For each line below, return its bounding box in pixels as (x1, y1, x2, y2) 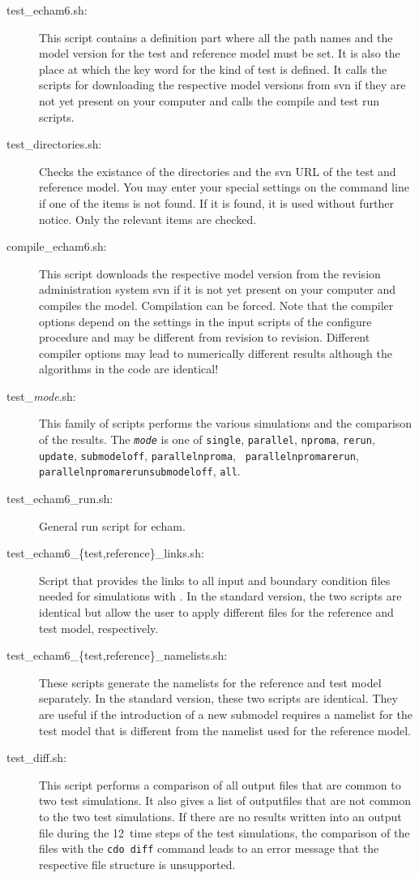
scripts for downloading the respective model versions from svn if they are (39, 76, 406, 93)
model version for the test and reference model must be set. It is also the (39, 45, 400, 62)
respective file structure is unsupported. (39, 855, 236, 872)
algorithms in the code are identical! (39, 360, 219, 377)
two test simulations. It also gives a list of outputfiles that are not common (39, 792, 412, 809)
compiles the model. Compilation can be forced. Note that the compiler (39, 296, 394, 313)
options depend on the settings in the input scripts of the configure (39, 312, 372, 329)
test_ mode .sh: (6, 387, 76, 404)
